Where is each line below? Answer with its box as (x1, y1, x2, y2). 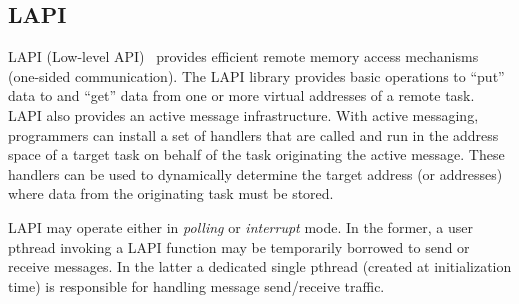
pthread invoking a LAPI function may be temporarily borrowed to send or (8, 236, 470, 257)
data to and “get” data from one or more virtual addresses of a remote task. (8, 85, 475, 106)
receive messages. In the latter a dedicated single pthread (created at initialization (8, 256, 512, 277)
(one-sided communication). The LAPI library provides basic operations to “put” (8, 65, 505, 86)
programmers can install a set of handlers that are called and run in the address (8, 124, 499, 145)
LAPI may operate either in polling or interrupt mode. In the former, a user (8, 216, 473, 237)
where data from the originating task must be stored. (8, 183, 334, 204)
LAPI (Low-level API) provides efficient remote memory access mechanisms (8, 46, 479, 67)
